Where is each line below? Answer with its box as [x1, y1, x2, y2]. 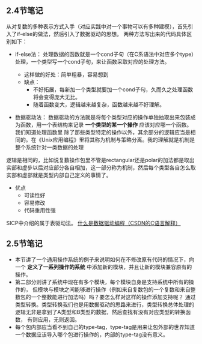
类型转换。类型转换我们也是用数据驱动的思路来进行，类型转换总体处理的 [14, 301, 194, 308]
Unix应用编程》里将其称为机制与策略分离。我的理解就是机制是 [41, 136, 195, 143]
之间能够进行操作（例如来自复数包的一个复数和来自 [64, 286, 191, 293]
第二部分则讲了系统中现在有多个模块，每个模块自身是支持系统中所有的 [14, 278, 189, 285]
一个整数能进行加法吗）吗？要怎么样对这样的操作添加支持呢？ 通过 [31, 293, 196, 300]
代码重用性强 [23, 207, 56, 214]
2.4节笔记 [6, 5, 43, 16]
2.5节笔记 [6, 239, 43, 249]
